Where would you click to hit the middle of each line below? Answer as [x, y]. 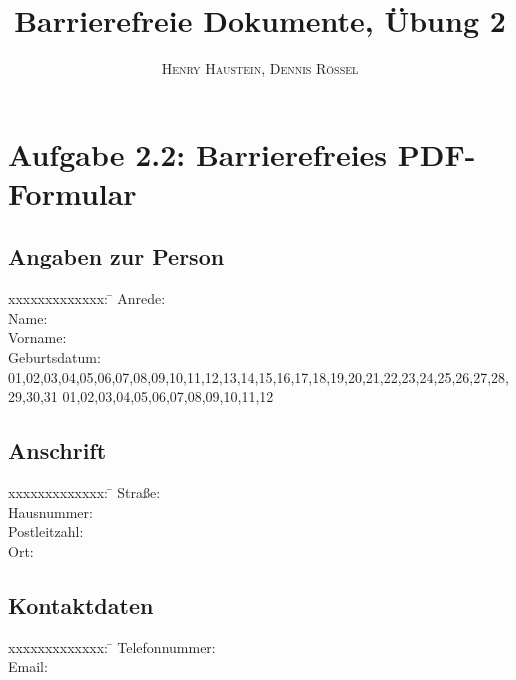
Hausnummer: [50, 511]
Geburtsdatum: [54, 357]
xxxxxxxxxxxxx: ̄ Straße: [84, 492]
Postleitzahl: [46, 531]
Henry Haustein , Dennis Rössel [260, 68]
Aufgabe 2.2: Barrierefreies [198, 153]
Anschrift [57, 450]
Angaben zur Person [116, 256]
